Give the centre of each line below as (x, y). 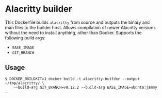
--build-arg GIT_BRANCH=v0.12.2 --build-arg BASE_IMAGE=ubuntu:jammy (86, 87)
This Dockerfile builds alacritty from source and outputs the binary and (78, 22)
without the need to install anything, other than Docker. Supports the (73, 33)
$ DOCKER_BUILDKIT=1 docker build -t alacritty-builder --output (72, 79)
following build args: (25, 38)
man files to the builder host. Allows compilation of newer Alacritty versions (81, 27)
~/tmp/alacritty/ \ (25, 83)
